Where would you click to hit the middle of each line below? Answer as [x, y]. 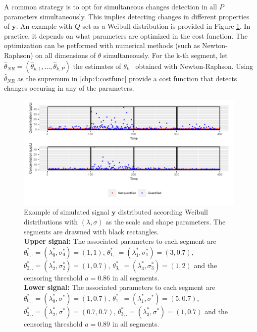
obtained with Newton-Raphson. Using [194, 66]
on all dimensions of [66, 55]
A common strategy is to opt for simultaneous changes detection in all [111, 6]
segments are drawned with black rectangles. [91, 231]
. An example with [44, 26]
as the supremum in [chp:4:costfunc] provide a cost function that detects [127, 78]
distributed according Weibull [163, 212]
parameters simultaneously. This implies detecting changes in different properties [127, 16]
